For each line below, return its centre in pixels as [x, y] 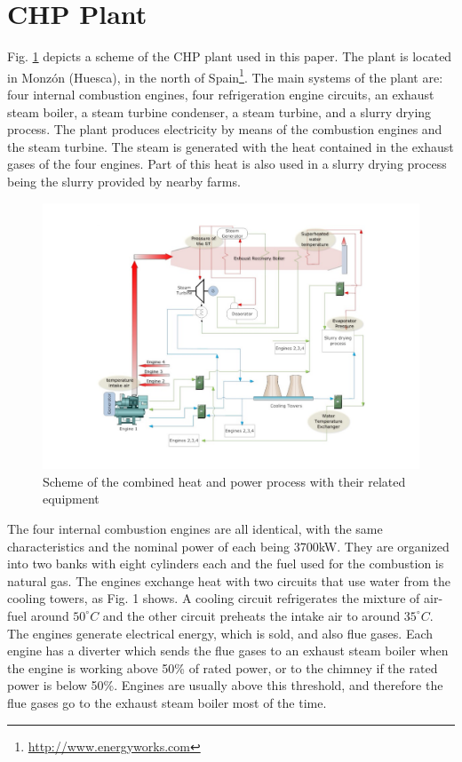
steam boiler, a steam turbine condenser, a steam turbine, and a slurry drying [219, 111]
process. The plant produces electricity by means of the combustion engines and [225, 129]
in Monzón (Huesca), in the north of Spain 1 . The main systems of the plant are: [225, 75]
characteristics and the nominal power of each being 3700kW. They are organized [228, 546]
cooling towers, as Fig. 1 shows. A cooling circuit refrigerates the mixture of [214, 598]
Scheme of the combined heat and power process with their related [224, 481]
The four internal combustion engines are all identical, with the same [195, 528]
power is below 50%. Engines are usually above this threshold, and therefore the [225, 685]
